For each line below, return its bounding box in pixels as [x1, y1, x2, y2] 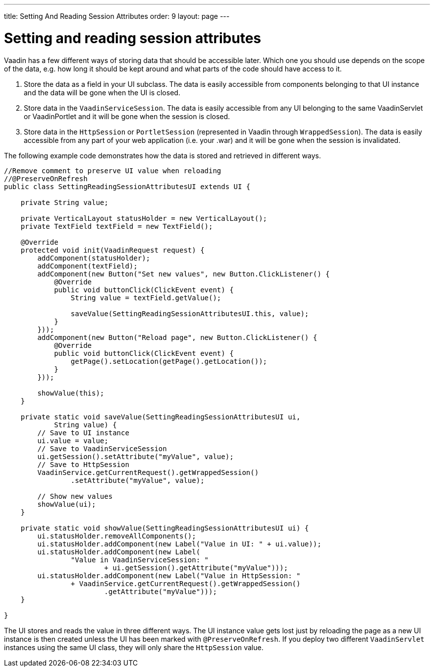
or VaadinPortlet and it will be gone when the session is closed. [24, 112, 230, 121]
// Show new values [37, 492, 113, 500]
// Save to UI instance [37, 428, 129, 437]
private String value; [20, 198, 108, 206]
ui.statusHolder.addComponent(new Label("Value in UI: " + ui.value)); [37, 539, 322, 548]
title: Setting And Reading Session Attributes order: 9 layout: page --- [4, 12, 230, 20]
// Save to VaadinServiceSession [37, 444, 167, 453]
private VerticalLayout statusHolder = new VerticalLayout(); [20, 214, 268, 222]
